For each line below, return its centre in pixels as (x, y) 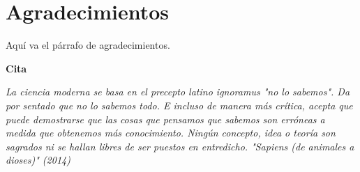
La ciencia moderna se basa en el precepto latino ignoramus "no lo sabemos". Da (178, 92)
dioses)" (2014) (38, 160)
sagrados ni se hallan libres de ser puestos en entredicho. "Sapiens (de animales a (180, 146)
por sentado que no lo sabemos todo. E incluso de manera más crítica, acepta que (179, 105)
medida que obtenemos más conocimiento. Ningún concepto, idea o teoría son (171, 133)
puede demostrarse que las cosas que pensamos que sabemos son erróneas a (165, 119)
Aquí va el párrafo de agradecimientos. (88, 45)
